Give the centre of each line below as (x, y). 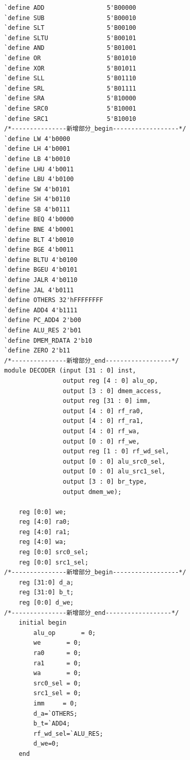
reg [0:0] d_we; (46, 603)
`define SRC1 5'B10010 (70, 119)
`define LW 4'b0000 (37, 139)
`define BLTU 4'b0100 (41, 260)
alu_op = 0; (65, 633)
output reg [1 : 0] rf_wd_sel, (116, 452)
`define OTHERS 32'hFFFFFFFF (54, 300)
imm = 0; (56, 703)
